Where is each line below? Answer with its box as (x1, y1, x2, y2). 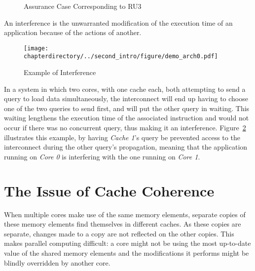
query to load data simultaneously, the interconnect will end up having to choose (4, 93, 248, 104)
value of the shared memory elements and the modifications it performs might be (4, 247, 249, 258)
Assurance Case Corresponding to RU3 (24, 1, 142, 11)
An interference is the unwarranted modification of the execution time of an (4, 17, 233, 28)
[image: (24, 44, 49, 52)
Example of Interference (24, 67, 96, 77)
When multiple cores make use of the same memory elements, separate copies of (4, 209, 246, 219)
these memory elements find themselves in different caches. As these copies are (4, 219, 241, 229)
